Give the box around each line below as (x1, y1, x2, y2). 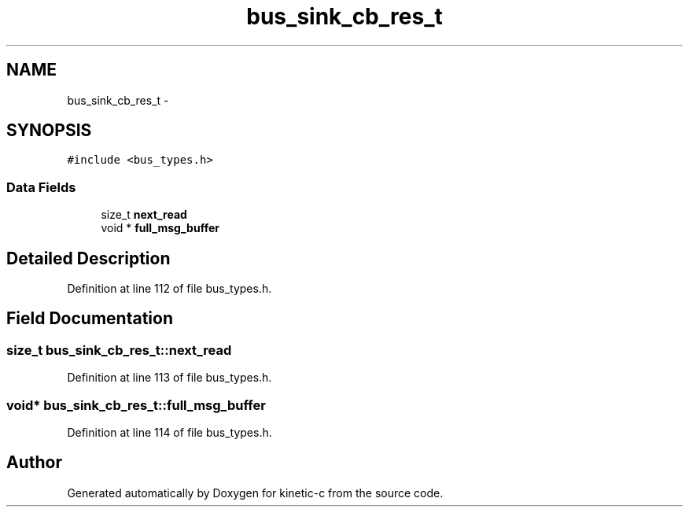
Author (6, 452, 62, 473)
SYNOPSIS (6, 120, 92, 141)
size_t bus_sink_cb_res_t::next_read (6, 341, 232, 358)
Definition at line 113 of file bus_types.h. (67, 371, 272, 385)
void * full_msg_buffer (101, 221, 219, 235)
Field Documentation (6, 308, 173, 329)
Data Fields (6, 179, 76, 195)
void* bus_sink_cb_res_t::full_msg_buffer (6, 397, 266, 413)
